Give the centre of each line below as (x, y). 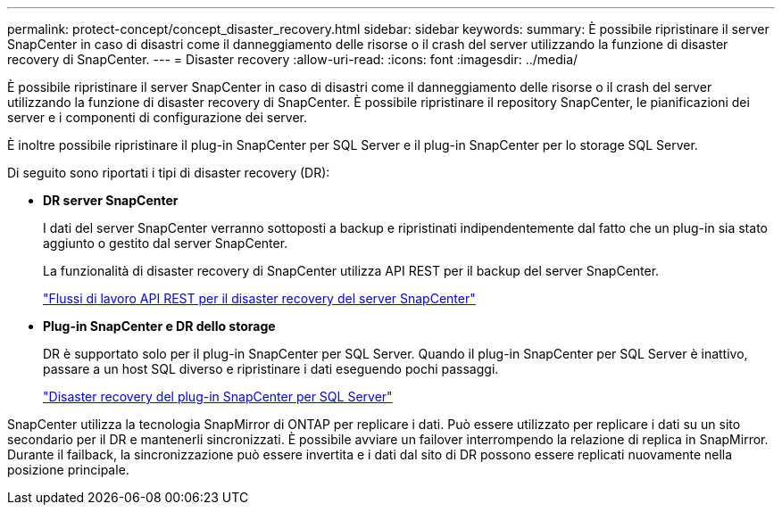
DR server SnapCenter (111, 200)
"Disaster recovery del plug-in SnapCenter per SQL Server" (218, 396)
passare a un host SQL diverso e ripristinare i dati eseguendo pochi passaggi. (271, 369)
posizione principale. (68, 470)
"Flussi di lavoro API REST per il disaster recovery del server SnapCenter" (259, 298)
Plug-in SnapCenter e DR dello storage (159, 326)
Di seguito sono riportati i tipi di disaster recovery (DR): (169, 173)
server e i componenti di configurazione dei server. (157, 117)
